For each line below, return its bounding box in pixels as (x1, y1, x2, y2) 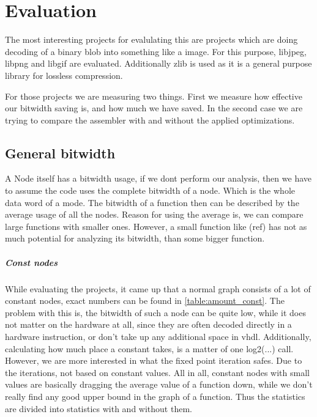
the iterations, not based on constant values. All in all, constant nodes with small (5, 366, 310, 378)
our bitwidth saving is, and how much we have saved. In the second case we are (5, 101, 303, 114)
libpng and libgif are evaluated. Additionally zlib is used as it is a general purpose (5, 57, 312, 70)
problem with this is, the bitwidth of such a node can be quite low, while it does (5, 306, 306, 319)
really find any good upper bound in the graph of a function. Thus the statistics (5, 389, 305, 402)
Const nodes (5, 256, 58, 268)
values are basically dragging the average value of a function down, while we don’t (5, 378, 313, 391)
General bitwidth (5, 143, 116, 162)
